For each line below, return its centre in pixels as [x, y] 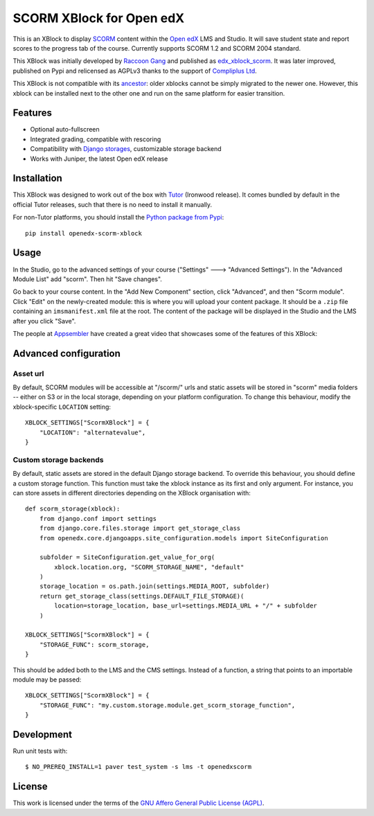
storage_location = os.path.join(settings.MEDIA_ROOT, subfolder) [154, 586]
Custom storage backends [58, 459]
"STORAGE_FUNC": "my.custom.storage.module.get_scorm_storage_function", [167, 705]
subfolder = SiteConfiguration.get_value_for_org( [127, 557]
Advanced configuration [67, 353]
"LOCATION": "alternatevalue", [92, 432]
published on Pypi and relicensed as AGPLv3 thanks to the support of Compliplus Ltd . [135, 71]
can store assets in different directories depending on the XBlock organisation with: [132, 493]
